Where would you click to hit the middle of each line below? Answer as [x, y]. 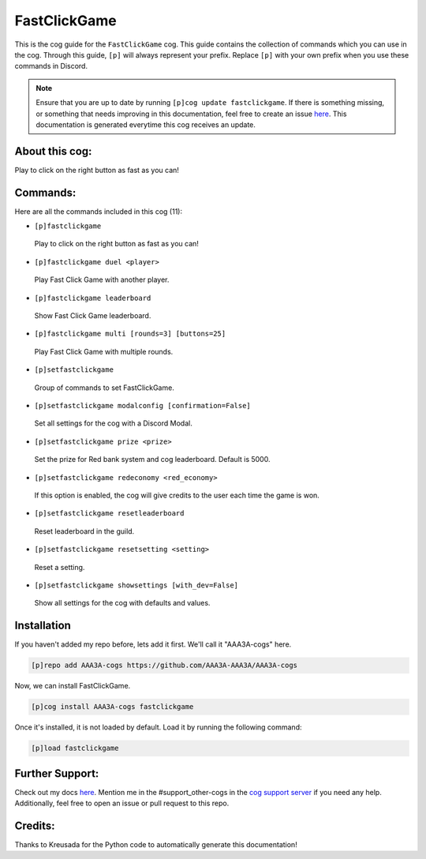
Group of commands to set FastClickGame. [105, 388]
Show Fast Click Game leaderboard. [93, 316]
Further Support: [57, 773]
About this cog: [53, 151]
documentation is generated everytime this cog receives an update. [146, 124]
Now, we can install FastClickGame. [73, 686]
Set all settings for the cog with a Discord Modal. [113, 423]
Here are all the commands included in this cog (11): [99, 211]
